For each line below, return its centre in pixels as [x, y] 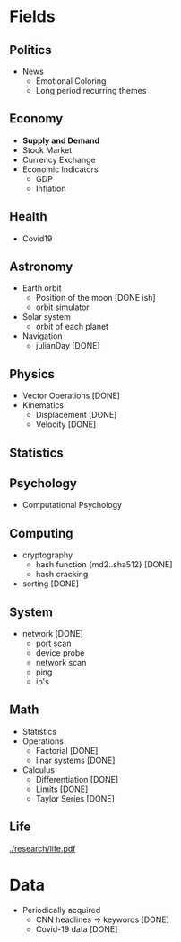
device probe [60, 653]
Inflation [51, 188]
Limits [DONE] [62, 789]
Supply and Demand [61, 140]
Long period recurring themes [91, 91]
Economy [36, 119]
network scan [61, 663]
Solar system [47, 317]
